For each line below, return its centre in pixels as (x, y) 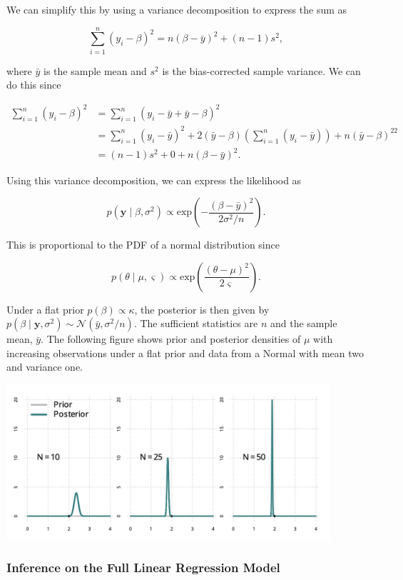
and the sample (303, 323)
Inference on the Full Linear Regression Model (143, 567)
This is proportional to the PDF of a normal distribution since (143, 245)
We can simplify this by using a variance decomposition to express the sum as (177, 9)
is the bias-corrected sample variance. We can (261, 70)
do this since (34, 85)
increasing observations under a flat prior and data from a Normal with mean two (185, 352)
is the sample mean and (95, 70)
